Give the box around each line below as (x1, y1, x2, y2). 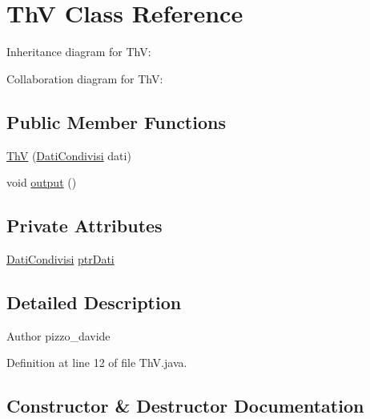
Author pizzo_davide (6, 327, 111, 344)
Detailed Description (6, 289, 182, 314)
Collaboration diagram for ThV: (6, 70, 163, 87)
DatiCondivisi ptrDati (6, 250, 115, 267)
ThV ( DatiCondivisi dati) (6, 147, 131, 163)
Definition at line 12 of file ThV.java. (6, 354, 187, 371)
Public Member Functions (6, 109, 226, 134)
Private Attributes (6, 213, 163, 238)
